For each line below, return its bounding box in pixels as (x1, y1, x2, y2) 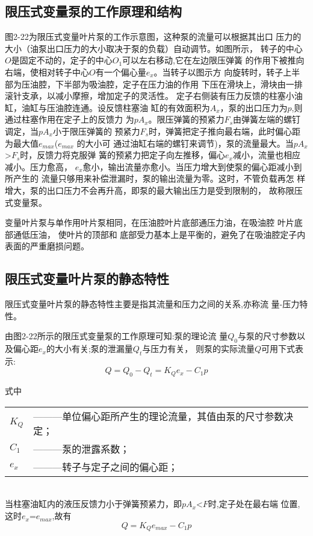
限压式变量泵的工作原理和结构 (5, 2, 182, 21)
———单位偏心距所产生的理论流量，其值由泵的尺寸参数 (33, 409, 284, 423)
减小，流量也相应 (232, 148, 300, 161)
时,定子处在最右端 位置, (208, 497, 300, 510)
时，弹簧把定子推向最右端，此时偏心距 (149, 124, 301, 137)
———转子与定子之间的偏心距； (33, 459, 178, 474)
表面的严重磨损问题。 (5, 240, 89, 252)
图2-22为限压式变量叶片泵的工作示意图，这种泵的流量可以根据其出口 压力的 (5, 30, 302, 43)
